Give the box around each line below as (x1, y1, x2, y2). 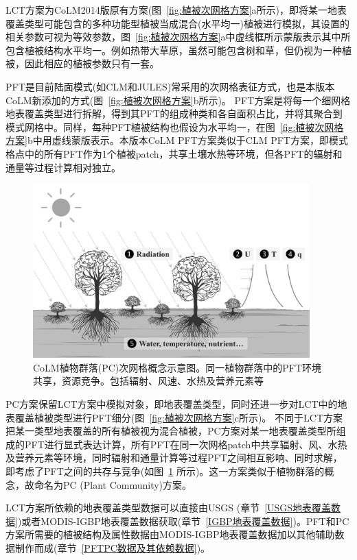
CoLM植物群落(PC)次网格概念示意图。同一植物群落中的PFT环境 (33, 360, 322, 374)
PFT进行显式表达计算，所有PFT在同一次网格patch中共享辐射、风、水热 (24, 437, 347, 451)
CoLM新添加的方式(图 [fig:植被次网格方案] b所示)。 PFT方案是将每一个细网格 (5, 93, 351, 107)
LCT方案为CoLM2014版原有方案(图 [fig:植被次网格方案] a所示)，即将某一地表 (5, 3, 347, 16)
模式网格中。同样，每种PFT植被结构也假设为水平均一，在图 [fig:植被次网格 (5, 119, 344, 134)
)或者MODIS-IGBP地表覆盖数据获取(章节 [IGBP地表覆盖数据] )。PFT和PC (17, 513, 349, 528)
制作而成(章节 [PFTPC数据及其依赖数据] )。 (14, 540, 211, 555)
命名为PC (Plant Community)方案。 (34, 477, 192, 491)
